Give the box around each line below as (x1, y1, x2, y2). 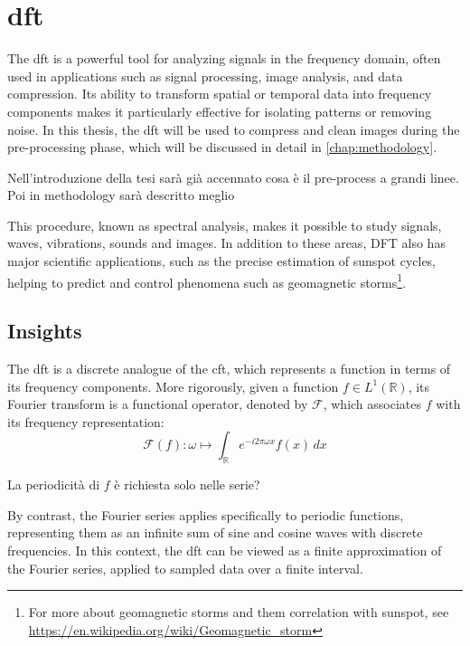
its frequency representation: (7, 412, 164, 431)
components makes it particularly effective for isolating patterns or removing (7, 101, 432, 120)
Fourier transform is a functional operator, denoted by (7, 394, 308, 413)
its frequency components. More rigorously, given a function (7, 376, 339, 395)
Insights (7, 317, 82, 345)
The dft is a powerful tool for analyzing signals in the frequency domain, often (7, 49, 441, 68)
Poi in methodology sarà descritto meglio (7, 185, 235, 204)
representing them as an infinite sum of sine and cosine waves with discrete (7, 523, 423, 542)
